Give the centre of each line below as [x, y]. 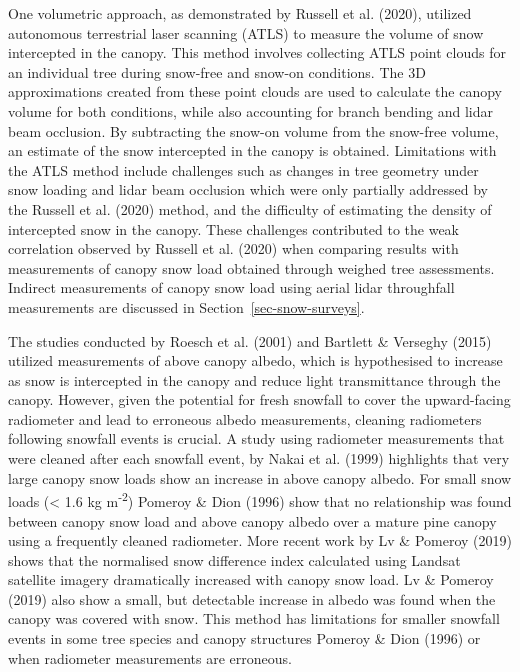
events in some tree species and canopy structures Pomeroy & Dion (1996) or [244, 638]
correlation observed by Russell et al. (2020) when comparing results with [233, 248]
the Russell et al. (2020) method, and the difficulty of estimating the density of [250, 208]
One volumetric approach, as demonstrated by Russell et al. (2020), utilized [240, 13]
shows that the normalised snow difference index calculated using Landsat [234, 559]
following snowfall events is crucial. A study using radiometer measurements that [256, 438]
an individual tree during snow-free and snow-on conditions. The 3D [217, 71]
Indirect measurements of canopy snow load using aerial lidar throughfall [231, 287]
